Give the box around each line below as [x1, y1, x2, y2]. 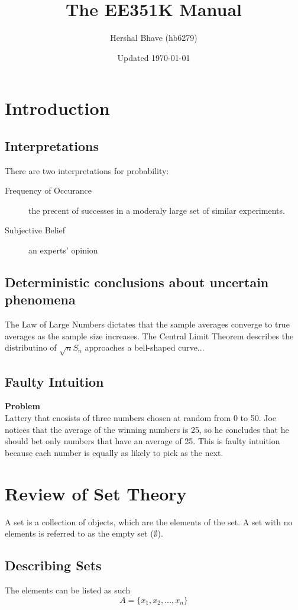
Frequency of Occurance [5, 184, 92, 197]
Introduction [5, 96, 110, 120]
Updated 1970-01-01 [117, 51, 190, 63]
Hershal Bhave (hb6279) [110, 31, 197, 44]
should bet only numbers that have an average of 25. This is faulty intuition [5, 435, 280, 447]
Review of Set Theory [5, 481, 187, 505]
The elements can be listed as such [5, 583, 131, 596]
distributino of [5, 341, 57, 354]
